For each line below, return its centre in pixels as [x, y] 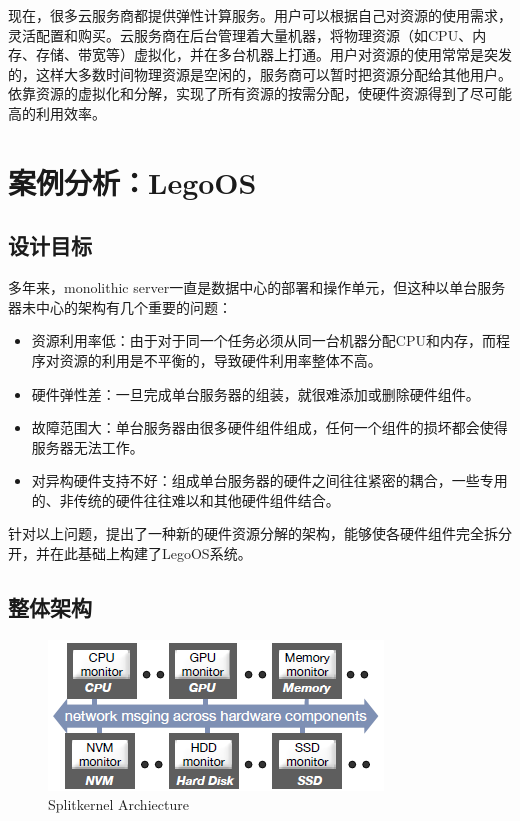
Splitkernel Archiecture [118, 804]
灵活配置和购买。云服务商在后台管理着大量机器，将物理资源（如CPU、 [240, 34]
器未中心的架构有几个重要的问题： [120, 306]
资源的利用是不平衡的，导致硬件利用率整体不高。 [220, 359]
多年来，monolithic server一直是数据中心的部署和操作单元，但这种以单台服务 [257, 287]
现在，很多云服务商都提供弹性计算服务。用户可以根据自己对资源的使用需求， [260, 15]
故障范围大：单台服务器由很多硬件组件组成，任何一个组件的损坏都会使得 [269, 427]
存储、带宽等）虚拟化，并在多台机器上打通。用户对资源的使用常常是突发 [273, 54]
